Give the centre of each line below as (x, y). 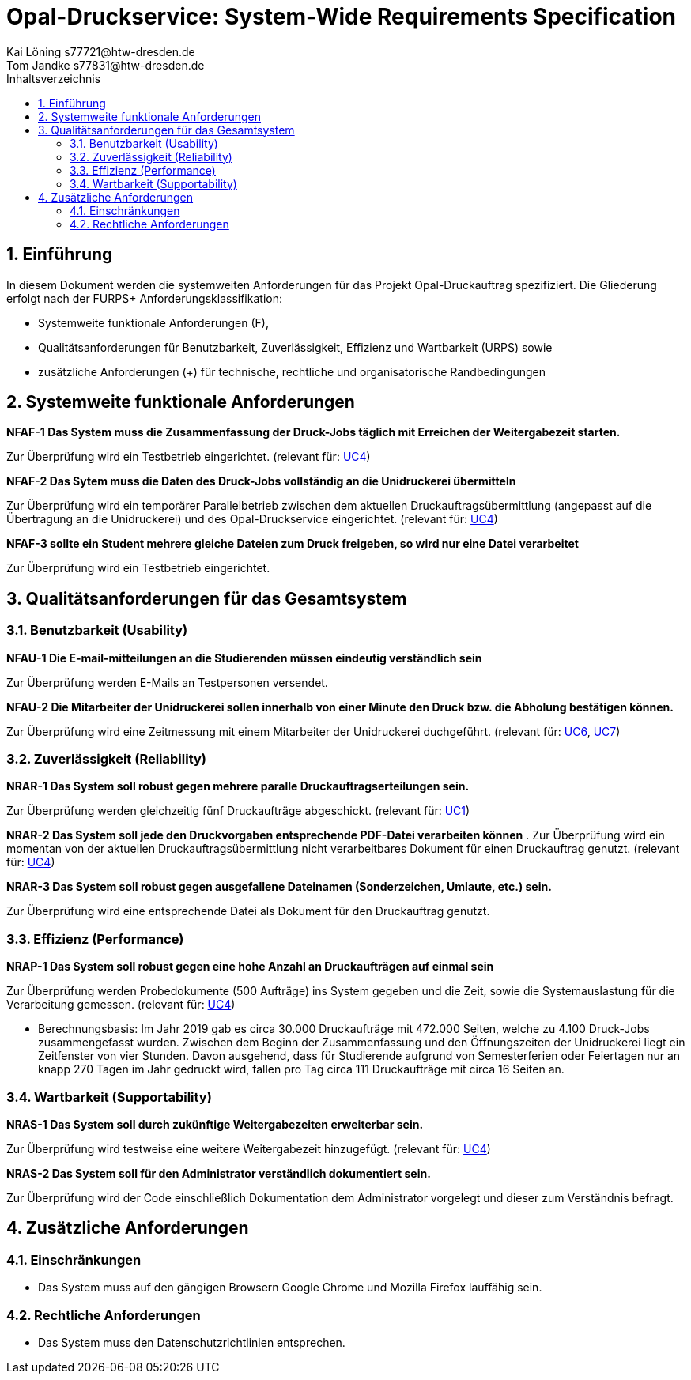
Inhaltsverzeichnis (54, 78)
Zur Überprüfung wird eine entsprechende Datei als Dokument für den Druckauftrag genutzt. (248, 911)
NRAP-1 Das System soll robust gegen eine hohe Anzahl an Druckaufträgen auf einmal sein (250, 967)
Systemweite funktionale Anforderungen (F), (153, 322)
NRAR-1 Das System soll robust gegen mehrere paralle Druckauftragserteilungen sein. (238, 786)
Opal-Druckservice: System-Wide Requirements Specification (342, 17)
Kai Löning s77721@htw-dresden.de (101, 51)
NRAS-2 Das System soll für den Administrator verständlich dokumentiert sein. (219, 1173)
